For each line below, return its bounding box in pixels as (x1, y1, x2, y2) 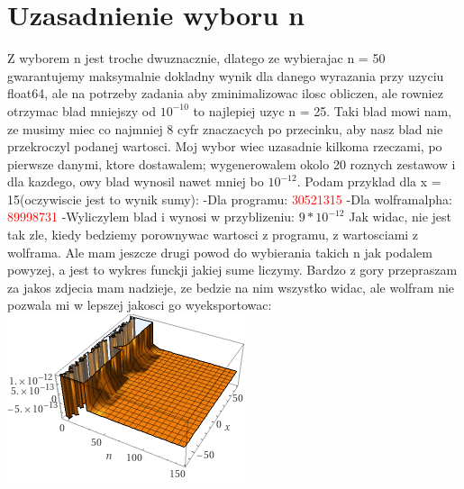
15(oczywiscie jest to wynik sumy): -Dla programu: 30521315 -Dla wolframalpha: (7, 189, 452, 208)
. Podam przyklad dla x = (296, 172, 441, 191)
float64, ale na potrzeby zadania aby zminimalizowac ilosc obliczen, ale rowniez (7, 84, 443, 103)
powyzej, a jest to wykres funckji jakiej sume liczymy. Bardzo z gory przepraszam (7, 260, 458, 279)
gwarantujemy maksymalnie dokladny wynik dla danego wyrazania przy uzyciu (7, 66, 444, 85)
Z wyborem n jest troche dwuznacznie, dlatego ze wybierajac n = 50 (7, 49, 386, 68)
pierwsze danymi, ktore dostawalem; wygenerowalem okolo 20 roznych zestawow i (7, 154, 456, 173)
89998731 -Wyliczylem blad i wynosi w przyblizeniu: (7, 207, 296, 226)
